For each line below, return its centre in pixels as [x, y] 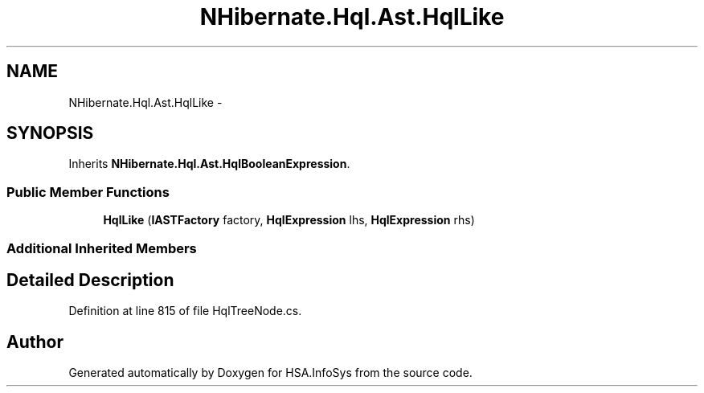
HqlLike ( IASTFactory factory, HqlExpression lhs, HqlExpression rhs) [289, 220]
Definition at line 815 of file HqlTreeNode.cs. [185, 311]
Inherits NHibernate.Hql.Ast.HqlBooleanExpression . [209, 164]
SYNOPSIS [50, 133]
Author [35, 342]
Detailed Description [90, 280]
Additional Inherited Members [102, 248]
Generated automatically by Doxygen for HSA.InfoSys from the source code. [270, 373]
